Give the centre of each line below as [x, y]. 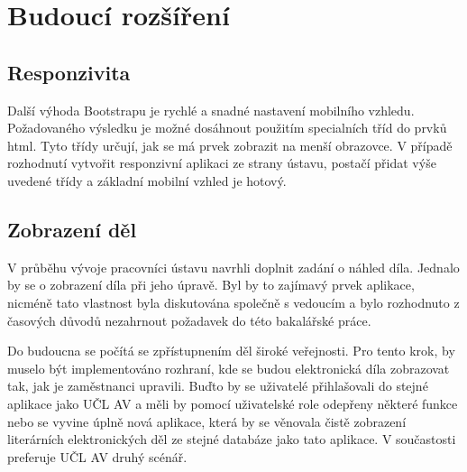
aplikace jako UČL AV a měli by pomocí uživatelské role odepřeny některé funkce [233, 403]
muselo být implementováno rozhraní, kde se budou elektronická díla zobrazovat [229, 368]
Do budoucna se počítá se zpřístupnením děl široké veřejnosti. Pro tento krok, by [231, 351]
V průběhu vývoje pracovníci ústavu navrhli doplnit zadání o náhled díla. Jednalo [233, 267]
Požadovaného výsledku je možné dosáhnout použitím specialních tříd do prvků [227, 128]
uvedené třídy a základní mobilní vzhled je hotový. [147, 180]
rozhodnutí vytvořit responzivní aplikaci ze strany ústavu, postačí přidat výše [222, 163]
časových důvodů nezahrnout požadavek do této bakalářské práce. [189, 320]
